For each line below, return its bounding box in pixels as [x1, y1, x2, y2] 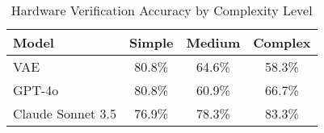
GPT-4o [13, 81, 59, 99]
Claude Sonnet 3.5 [13, 104, 117, 123]
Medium [186, 33, 241, 52]
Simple [129, 33, 174, 52]
